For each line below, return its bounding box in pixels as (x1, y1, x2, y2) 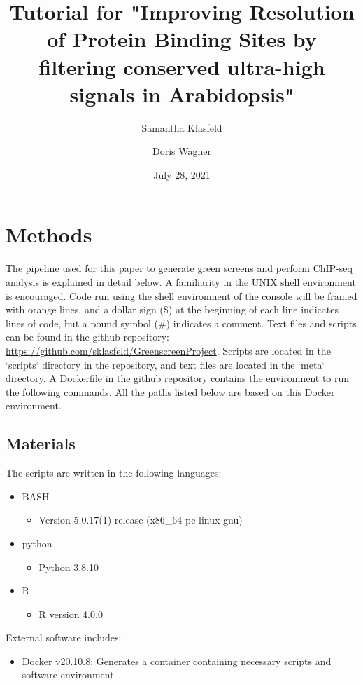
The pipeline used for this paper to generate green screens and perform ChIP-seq (6, 261, 353, 275)
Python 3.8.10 (38, 559, 99, 574)
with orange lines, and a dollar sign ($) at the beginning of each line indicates (6, 302, 339, 317)
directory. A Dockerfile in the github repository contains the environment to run (6, 371, 350, 385)
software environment (22, 667, 114, 682)
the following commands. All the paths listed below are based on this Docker (6, 384, 335, 399)
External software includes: (6, 630, 122, 645)
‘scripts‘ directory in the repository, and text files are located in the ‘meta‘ (6, 357, 325, 371)
